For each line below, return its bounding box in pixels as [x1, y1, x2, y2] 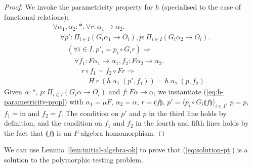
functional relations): [4, 11, 69, 22]
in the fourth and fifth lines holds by [136, 118, 249, 128]
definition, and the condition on [4, 118, 102, 128]
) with [64, 96, 83, 106]
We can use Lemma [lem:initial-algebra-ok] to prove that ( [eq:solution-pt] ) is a [4, 144, 248, 155]
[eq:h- [206, 86, 224, 97]
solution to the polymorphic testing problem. [4, 154, 143, 164]
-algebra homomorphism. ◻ [78, 127, 165, 138]
